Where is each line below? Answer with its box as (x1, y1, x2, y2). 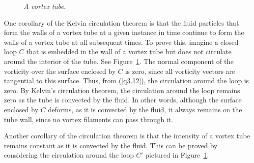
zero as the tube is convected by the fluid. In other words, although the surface (4, 95, 242, 105)
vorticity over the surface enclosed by (4, 65, 116, 76)
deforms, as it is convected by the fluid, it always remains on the (48, 104, 242, 114)
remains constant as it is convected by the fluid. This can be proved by (4, 140, 218, 150)
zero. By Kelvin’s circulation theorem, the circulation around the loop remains (4, 85, 240, 95)
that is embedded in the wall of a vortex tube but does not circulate (26, 46, 231, 57)
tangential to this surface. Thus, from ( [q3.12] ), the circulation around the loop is (4, 75, 249, 86)
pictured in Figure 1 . (145, 150, 209, 160)
